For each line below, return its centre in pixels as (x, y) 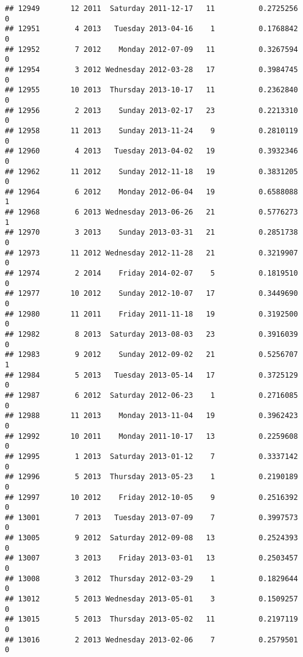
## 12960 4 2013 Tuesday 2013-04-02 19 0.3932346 (151, 151)
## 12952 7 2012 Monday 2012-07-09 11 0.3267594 (151, 49)
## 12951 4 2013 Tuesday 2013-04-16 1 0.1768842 (151, 29)
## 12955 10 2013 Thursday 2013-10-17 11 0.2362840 (151, 90)
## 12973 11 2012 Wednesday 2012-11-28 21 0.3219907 (151, 253)
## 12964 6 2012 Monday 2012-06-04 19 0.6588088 (151, 192)
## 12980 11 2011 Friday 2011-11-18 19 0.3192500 (151, 314)
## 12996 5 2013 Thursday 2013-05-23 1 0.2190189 (151, 477)
